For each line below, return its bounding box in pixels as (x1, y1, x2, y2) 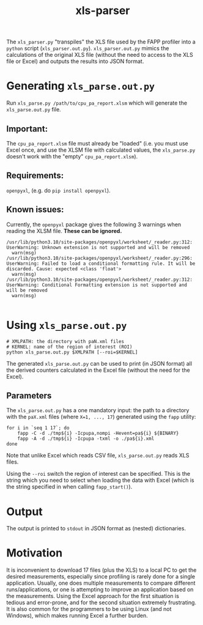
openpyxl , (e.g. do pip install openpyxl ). (6, 187, 111, 194)
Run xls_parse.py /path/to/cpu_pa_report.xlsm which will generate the (6, 99, 188, 107)
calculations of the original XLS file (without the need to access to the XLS (6, 51, 194, 59)
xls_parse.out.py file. (6, 106, 61, 113)
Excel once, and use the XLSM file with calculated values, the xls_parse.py (6, 146, 196, 153)
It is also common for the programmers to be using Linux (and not (6, 605, 172, 613)
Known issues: (6, 204, 64, 215)
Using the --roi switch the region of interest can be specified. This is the (6, 470, 191, 478)
